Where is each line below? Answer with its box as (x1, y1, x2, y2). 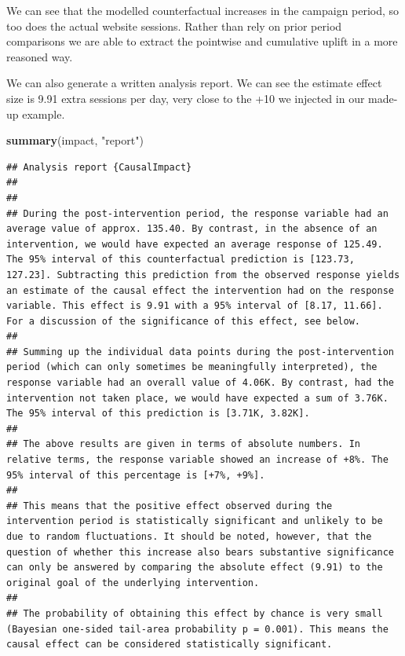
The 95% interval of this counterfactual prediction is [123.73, (6, 254, 355, 266)
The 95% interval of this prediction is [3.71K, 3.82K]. (6, 408, 310, 420)
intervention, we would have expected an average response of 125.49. (6, 238, 383, 250)
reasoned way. (6, 48, 73, 64)
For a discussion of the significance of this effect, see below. (6, 315, 361, 327)
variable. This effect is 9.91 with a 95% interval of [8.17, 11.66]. (6, 300, 383, 312)
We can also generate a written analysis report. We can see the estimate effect (6, 75, 382, 91)
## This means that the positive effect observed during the (6, 500, 333, 511)
